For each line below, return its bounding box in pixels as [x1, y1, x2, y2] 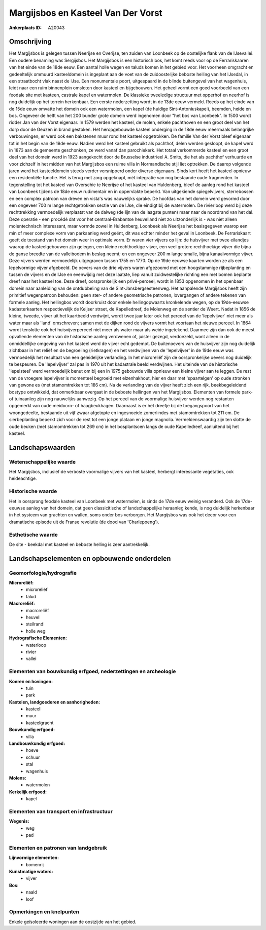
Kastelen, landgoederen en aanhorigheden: [9, 699, 100, 705]
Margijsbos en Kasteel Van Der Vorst [9, 7, 163, 18]
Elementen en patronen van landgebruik [9, 844, 107, 851]
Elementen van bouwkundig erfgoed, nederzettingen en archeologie [9, 668, 176, 675]
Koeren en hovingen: [9, 678, 53, 684]
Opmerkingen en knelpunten [9, 908, 79, 915]
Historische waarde [9, 488, 57, 495]
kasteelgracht [26, 720, 54, 726]
